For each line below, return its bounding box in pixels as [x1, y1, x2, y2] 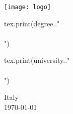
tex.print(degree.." [4, 18, 60, 28]
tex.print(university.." [4, 55, 70, 65]
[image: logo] [4, 4, 51, 11]
